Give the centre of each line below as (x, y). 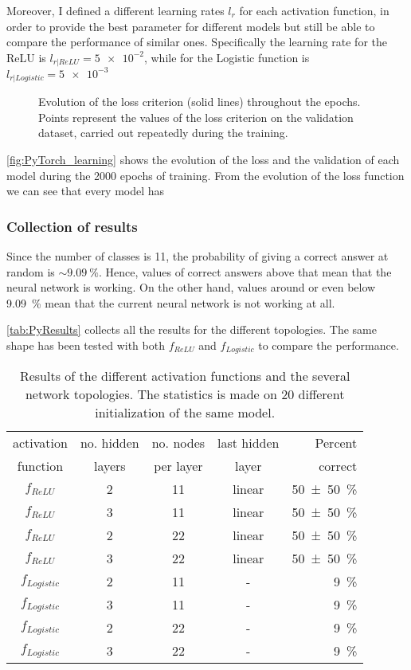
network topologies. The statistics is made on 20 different (185, 394)
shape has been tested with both (86, 345)
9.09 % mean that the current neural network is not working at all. (171, 302)
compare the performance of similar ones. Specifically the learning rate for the (197, 42)
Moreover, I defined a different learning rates (115, 10)
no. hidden (110, 443)
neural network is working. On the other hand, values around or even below (191, 287)
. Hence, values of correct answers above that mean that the (245, 271)
